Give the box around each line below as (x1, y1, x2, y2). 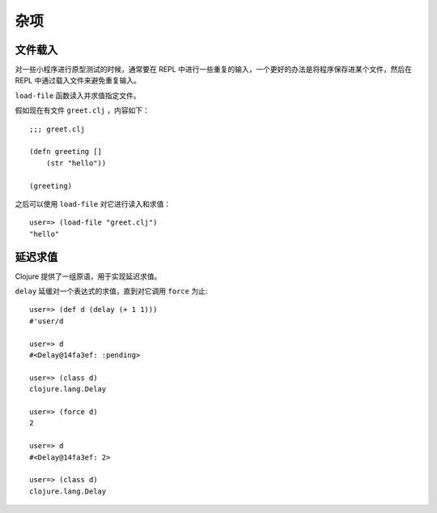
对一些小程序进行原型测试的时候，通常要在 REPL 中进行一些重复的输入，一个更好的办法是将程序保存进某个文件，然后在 (15, 65, 413, 75)
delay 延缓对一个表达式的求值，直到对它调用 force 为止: (15, 286, 208, 296)
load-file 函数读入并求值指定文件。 (15, 90, 141, 100)
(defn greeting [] (29, 147, 103, 156)
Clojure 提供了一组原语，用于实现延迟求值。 (15, 271, 162, 281)
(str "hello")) (45, 158, 107, 168)
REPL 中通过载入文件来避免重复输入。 (15, 75, 142, 85)
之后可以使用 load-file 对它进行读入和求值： (15, 199, 172, 208)
